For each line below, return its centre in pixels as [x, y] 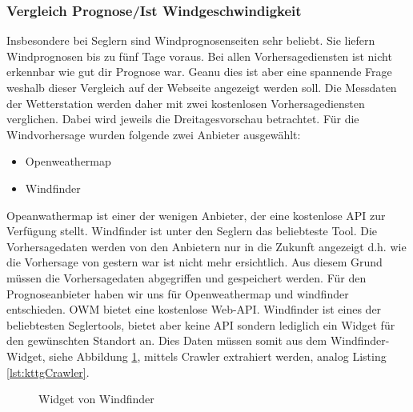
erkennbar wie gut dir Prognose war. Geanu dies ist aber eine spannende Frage [199, 72]
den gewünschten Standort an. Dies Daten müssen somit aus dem [167, 340]
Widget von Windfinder [96, 399]
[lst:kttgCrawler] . [48, 372]
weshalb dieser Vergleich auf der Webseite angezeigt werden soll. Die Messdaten [202, 87]
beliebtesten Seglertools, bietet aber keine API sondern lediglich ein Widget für [201, 324]
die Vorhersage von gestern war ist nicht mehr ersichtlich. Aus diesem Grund [194, 262]
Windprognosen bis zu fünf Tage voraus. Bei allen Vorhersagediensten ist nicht [199, 56]
